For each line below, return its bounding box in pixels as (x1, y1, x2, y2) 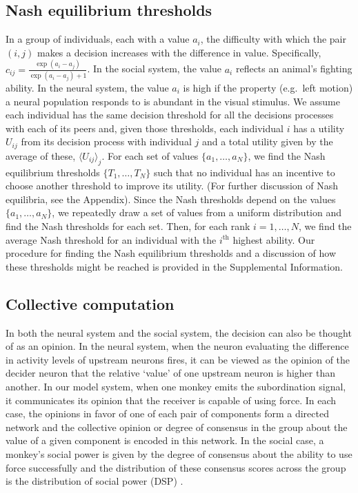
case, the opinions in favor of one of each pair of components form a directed (6, 406, 329, 421)
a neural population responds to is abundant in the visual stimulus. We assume (6, 94, 340, 108)
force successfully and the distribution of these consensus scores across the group (6, 460, 346, 474)
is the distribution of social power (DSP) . (6, 474, 183, 488)
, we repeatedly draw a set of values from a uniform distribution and (52, 205, 342, 220)
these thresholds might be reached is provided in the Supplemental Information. (6, 259, 343, 273)
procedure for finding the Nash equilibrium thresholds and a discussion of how (6, 246, 337, 260)
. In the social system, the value (87, 61, 222, 76)
